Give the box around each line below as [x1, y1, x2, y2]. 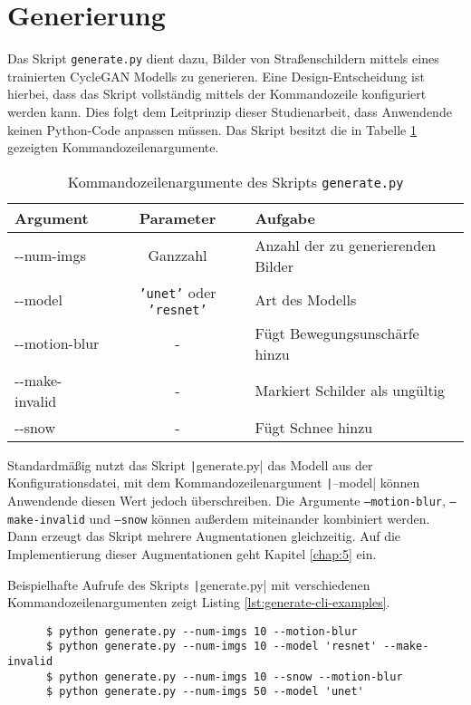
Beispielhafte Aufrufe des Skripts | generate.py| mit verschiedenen [7, 575, 370, 594]
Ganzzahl [148, 245, 207, 266]
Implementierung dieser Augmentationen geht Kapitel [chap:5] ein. [7, 544, 377, 563]
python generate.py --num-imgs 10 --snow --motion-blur [59, 670, 403, 683]
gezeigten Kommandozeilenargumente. [7, 138, 219, 157]
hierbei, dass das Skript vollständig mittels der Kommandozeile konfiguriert [7, 84, 427, 103]
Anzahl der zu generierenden [255, 234, 437, 256]
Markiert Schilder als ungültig [255, 380, 446, 401]
